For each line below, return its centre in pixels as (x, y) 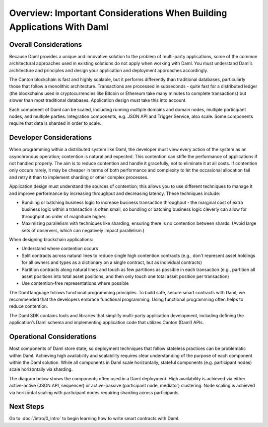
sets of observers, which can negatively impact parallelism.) (83, 230)
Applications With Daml (59, 27)
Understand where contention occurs (60, 249)
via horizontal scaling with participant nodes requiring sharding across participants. (95, 392)
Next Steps (27, 407)
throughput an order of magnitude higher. (64, 216)
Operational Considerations (53, 337)
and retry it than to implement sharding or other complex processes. (79, 177)
